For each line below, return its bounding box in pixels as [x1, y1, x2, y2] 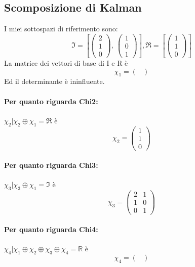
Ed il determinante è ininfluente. [4, 76, 105, 86]
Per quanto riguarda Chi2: [4, 96, 98, 106]
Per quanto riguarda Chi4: [4, 224, 98, 235]
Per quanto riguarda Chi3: [4, 160, 98, 170]
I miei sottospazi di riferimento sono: [4, 23, 118, 34]
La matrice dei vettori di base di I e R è [4, 57, 128, 68]
